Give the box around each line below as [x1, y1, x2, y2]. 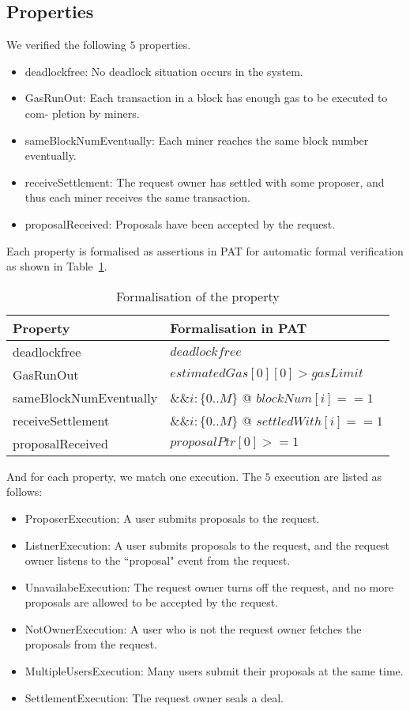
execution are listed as [274, 467, 382, 484]
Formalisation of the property [115, 286, 280, 305]
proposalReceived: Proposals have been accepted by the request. [24, 215, 336, 232]
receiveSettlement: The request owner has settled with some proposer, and [24, 173, 385, 190]
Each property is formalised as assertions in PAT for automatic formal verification [6, 242, 404, 259]
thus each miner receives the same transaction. [24, 189, 250, 206]
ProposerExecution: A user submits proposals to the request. [24, 509, 320, 526]
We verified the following [6, 36, 126, 53]
